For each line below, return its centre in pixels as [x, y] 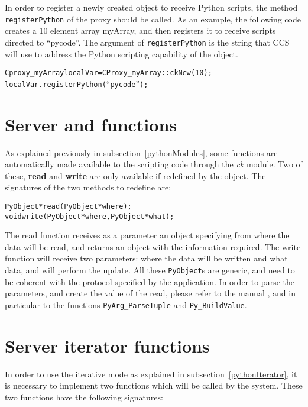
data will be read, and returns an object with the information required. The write [153, 246]
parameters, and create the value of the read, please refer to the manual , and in [150, 293]
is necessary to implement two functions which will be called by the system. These [154, 385]
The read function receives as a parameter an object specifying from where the [147, 235]
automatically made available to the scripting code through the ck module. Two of [154, 164]
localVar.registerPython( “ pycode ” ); [77, 83]
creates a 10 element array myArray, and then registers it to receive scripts [140, 30]
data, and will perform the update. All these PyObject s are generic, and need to [150, 270]
